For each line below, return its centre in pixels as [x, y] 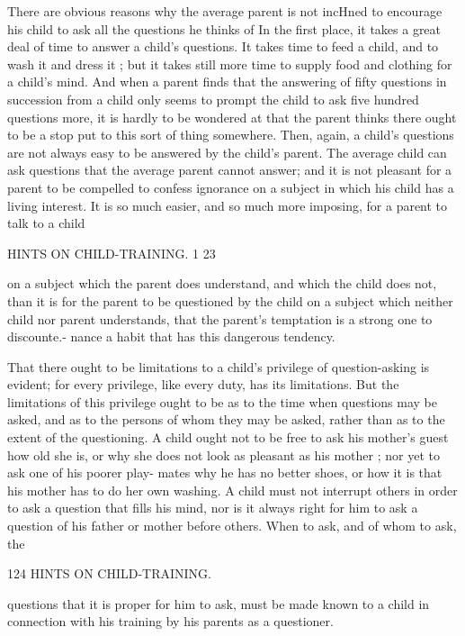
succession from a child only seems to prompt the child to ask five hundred [213, 99]
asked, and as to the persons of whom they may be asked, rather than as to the [226, 419]
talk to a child [46, 223]
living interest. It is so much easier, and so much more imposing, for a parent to [228, 205]
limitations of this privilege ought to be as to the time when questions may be [222, 401]
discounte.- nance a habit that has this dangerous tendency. [171, 336]
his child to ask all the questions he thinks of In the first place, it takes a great [224, 28]
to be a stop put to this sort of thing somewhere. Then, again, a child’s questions [231, 135]
